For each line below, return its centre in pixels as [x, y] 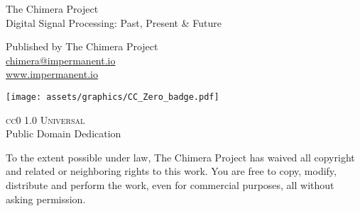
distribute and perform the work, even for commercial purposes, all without [170, 185]
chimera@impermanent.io [61, 60]
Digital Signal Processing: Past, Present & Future [114, 22]
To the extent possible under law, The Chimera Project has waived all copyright [180, 157]
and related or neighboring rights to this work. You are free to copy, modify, [171, 171]
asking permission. [46, 199]
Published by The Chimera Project [82, 46]
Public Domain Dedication [64, 133]
